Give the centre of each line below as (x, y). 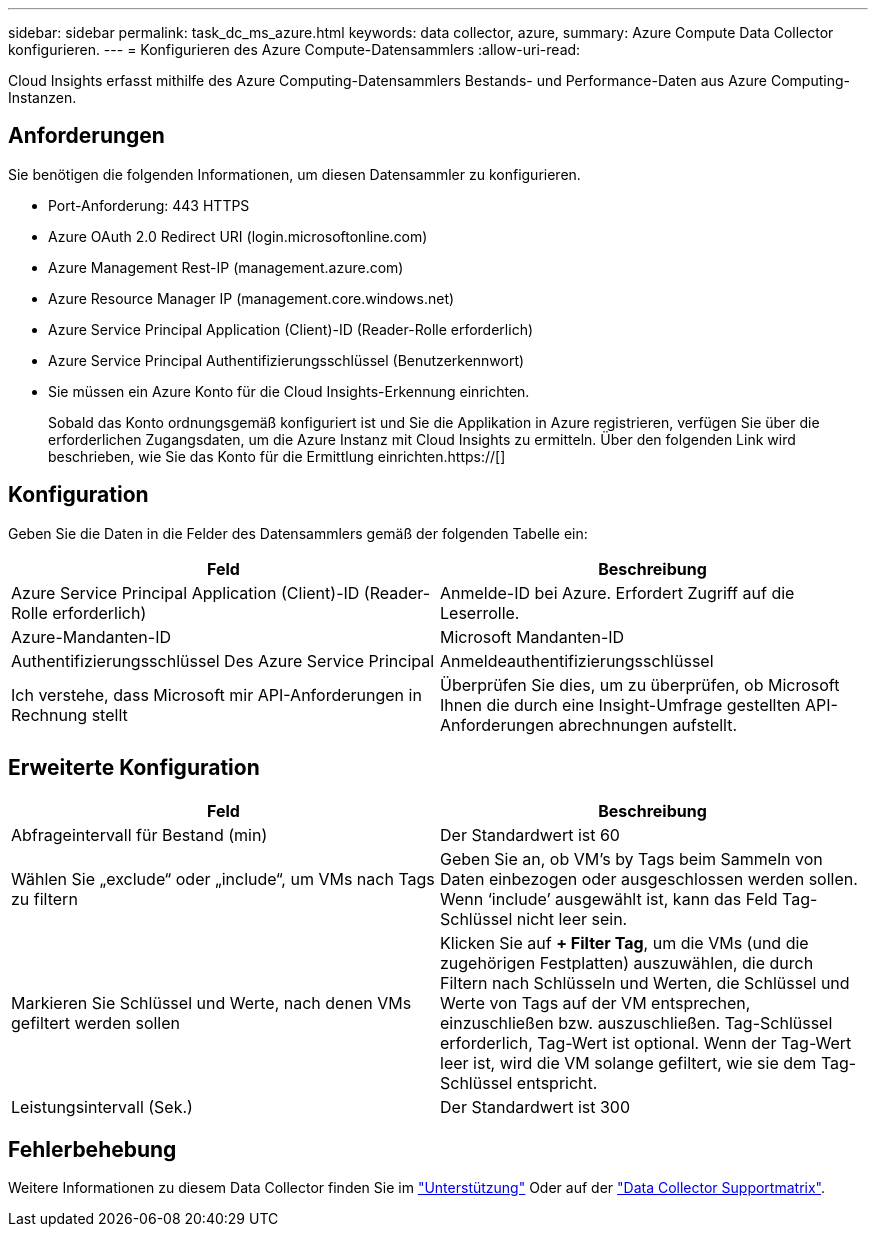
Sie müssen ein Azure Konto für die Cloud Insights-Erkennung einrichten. (289, 391)
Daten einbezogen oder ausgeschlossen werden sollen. (649, 878)
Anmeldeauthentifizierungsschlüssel (577, 660)
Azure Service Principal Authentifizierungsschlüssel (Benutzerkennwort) (286, 360)
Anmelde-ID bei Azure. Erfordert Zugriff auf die (617, 592)
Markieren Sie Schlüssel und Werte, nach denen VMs (211, 1002)
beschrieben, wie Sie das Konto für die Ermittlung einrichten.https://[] (277, 456)
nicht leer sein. (572, 918)
